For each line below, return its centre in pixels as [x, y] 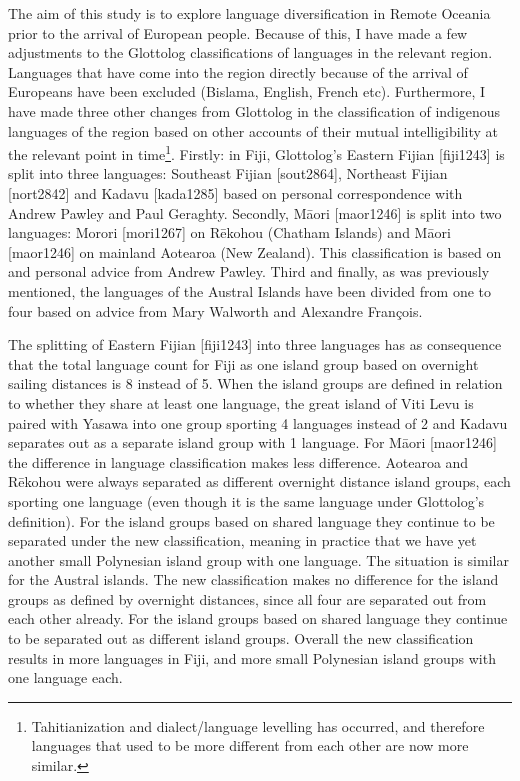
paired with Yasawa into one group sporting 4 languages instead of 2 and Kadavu [258, 422]
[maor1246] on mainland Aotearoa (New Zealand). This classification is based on [255, 251]
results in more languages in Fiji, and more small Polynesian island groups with [252, 657]
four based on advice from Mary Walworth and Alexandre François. [215, 310]
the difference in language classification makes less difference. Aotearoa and [238, 461]
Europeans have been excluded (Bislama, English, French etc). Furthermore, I [247, 91]
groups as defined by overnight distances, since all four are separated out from [247, 598]
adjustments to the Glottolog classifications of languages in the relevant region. [250, 52]
